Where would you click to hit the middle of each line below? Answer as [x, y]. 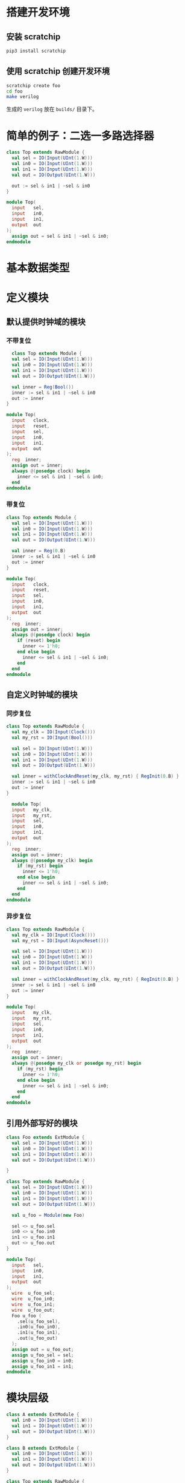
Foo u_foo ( [27, 1316]
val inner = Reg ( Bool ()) [43, 387]
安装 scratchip [33, 37]
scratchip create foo [33, 85]
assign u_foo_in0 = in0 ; [43, 1361]
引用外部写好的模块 [42, 1123]
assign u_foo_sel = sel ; [43, 1355]
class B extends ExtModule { [43, 1448]
